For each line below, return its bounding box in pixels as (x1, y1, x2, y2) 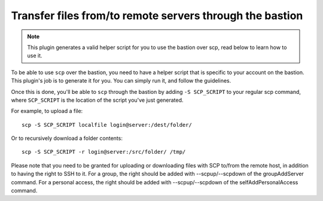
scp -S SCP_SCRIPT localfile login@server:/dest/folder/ (22, 121, 193, 128)
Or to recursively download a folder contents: (11, 135, 123, 142)
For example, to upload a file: (11, 108, 83, 115)
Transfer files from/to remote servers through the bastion (11, 9, 303, 22)
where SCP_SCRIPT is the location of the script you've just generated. (11, 96, 184, 103)
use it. (27, 52, 42, 59)
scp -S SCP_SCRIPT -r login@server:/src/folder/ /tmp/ (22, 148, 186, 156)
